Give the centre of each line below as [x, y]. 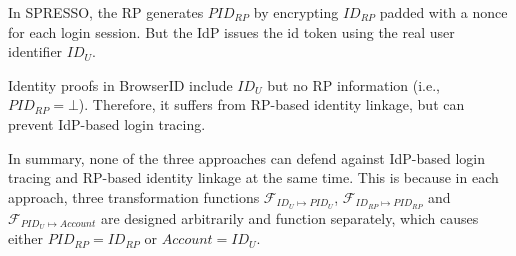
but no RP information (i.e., [354, 84]
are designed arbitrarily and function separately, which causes [289, 217]
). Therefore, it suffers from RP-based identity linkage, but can [271, 104]
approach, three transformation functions [134, 196]
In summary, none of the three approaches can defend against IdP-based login [247, 157]
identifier [35, 51]
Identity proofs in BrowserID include [120, 84]
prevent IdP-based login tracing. [107, 123]
